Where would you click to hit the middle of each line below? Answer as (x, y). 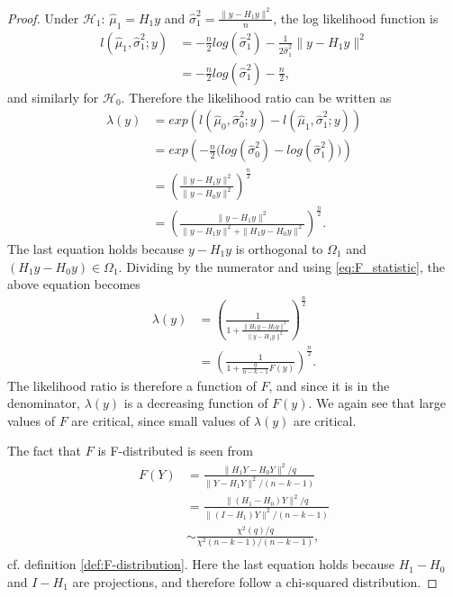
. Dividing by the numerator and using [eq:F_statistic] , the (281, 266)
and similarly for (53, 97)
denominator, (44, 403)
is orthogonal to (279, 249)
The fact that (45, 451)
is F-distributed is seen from (175, 451)
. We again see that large (377, 403)
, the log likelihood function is (356, 18)
